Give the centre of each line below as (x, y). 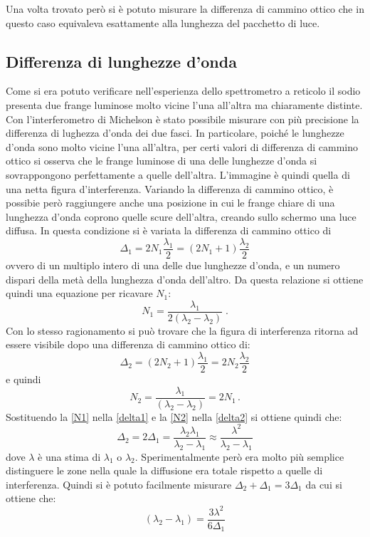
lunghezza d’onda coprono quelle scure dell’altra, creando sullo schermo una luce (181, 216)
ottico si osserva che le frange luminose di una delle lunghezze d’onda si (162, 161)
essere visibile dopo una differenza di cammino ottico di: (128, 344)
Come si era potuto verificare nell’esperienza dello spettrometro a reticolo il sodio (183, 91)
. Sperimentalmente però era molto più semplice (239, 456)
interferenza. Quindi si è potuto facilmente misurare (119, 484)
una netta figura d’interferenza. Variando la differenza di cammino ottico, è (170, 188)
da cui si (324, 484)
